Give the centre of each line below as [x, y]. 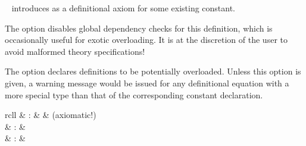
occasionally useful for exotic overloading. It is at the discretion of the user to [146, 40]
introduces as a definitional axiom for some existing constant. [124, 8]
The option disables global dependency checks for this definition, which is [139, 28]
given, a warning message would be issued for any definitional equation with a [147, 83]
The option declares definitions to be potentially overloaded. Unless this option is [153, 71]
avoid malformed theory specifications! [75, 51]
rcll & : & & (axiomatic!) [51, 115]
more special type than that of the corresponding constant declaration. [134, 94]
